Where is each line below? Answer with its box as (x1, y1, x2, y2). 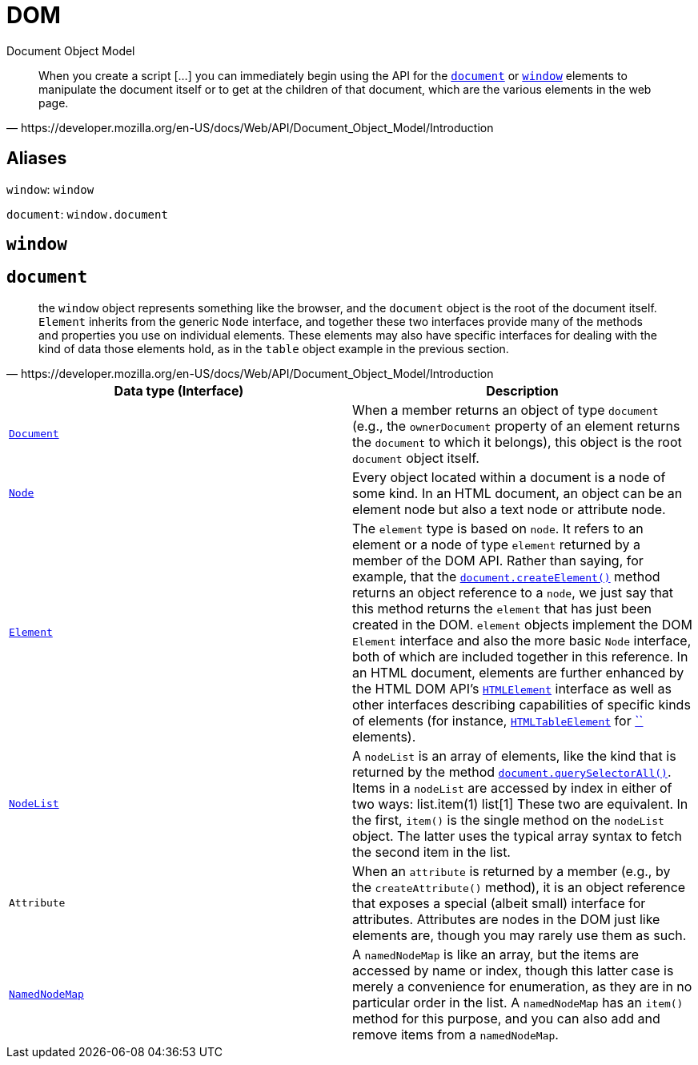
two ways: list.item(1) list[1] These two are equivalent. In (352, 795, 688, 812)
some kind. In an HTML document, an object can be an (352, 484, 683, 501)
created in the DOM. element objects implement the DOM (352, 616, 692, 633)
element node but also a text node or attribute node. (352, 500, 666, 517)
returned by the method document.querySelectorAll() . (352, 763, 672, 780)
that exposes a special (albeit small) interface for (352, 894, 646, 911)
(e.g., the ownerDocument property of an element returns (352, 417, 680, 434)
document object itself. (352, 449, 479, 466)
